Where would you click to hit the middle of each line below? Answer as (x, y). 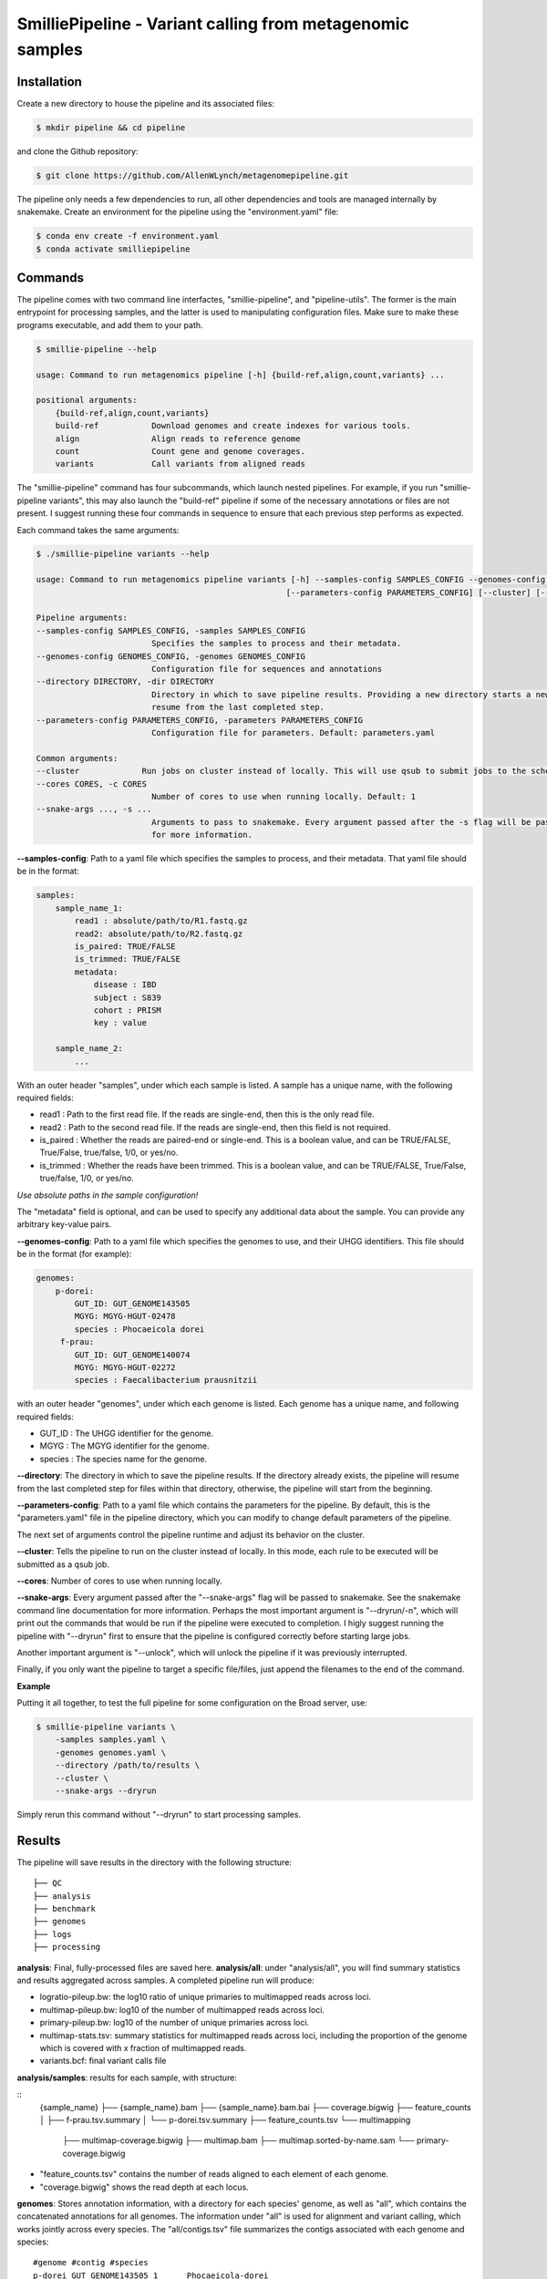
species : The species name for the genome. (124, 1459)
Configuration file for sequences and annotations (267, 669)
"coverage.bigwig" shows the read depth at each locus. (144, 2187)
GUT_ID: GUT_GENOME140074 (132, 1355)
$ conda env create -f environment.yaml (127, 236)
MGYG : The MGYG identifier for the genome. (124, 1446)
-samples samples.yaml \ (111, 1740)
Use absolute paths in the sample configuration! (108, 1195)
